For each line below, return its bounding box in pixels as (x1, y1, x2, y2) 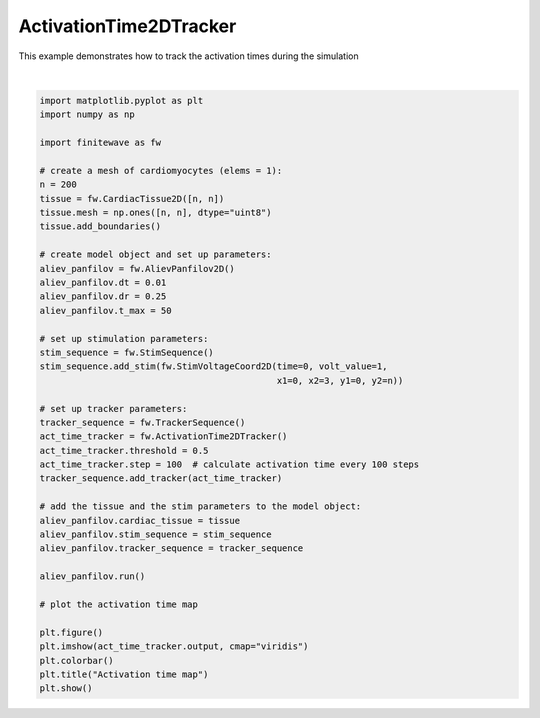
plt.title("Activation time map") (39, 668, 209, 680)
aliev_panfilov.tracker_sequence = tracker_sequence (39, 543, 304, 554)
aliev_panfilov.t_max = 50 (39, 305, 172, 316)
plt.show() (39, 683, 93, 694)
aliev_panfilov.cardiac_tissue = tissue (39, 515, 240, 526)
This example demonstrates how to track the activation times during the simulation (18, 50, 359, 62)
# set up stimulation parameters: (39, 333, 209, 344)
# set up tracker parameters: (39, 403, 188, 414)
